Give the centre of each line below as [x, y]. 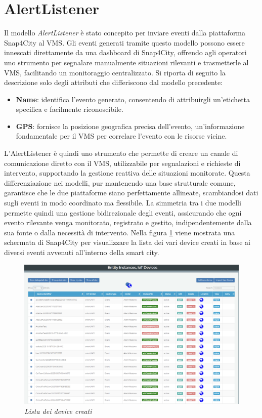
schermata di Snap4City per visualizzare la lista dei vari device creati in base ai [127, 242]
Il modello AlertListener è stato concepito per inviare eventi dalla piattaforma [125, 33]
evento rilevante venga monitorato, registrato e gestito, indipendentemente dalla [128, 222]
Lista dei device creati [58, 411]
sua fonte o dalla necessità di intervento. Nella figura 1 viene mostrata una [120, 232]
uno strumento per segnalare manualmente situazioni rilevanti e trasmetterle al [126, 62]
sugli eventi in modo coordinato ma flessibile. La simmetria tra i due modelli [123, 203]
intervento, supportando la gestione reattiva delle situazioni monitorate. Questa [127, 173]
